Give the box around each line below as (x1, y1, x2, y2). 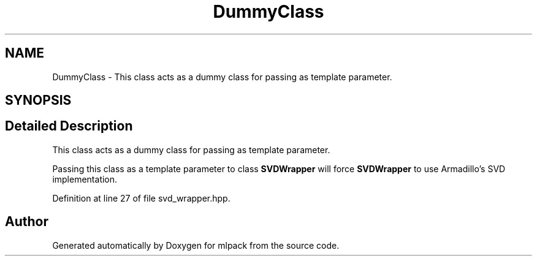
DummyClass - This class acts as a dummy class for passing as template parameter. (52, 71, 392, 82)
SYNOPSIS (5, 93, 72, 108)
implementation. (52, 173, 118, 184)
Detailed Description (5, 118, 133, 134)
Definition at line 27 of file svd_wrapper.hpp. (52, 192, 230, 203)
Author (5, 214, 48, 230)
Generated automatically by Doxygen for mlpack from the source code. (52, 240, 340, 251)
